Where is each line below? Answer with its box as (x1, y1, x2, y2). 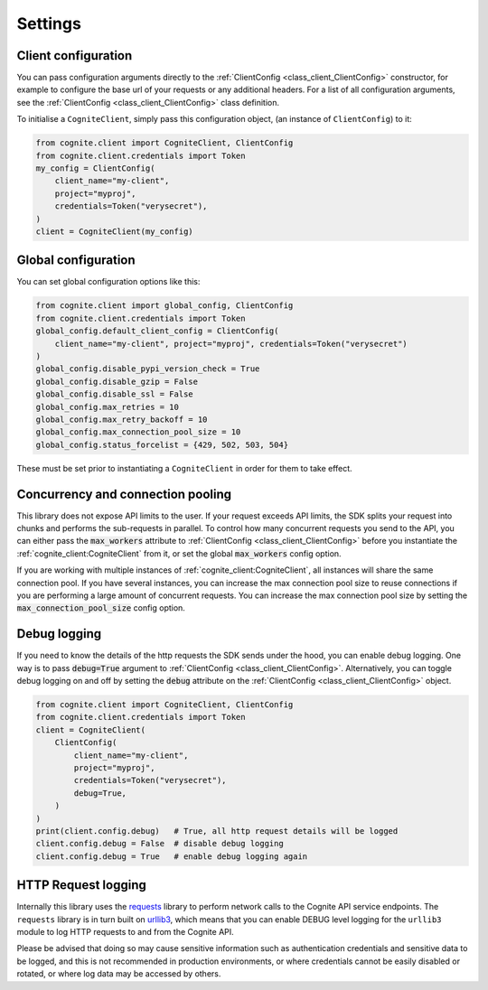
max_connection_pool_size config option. (16, 602, 185, 613)
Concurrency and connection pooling (16, 486, 232, 501)
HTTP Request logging (16, 877, 146, 893)
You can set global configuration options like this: (16, 276, 201, 287)
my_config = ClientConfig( (35, 163, 155, 173)
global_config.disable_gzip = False (35, 376, 199, 387)
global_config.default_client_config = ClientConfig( (35, 326, 279, 336)
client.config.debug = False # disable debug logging (35, 838, 284, 849)
